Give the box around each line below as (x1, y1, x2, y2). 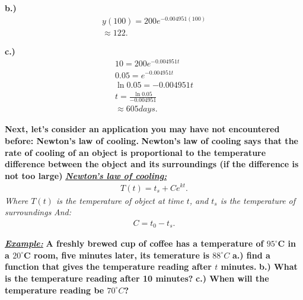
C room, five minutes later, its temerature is (24, 248, 209, 261)
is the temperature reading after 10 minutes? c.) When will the (5, 272, 269, 284)
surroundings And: (5, 206, 72, 218)
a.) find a (232, 248, 270, 261)
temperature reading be (5, 283, 104, 296)
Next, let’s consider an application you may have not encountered (5, 123, 280, 135)
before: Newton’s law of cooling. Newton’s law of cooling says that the (5, 135, 298, 147)
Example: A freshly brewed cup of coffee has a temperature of (5, 237, 264, 250)
